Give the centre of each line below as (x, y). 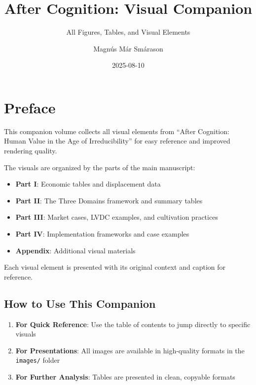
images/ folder (38, 360)
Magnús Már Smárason (128, 48)
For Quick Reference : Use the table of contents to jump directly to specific (133, 324)
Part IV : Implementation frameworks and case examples (102, 234)
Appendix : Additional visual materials (75, 250)
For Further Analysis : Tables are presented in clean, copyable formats (125, 377)
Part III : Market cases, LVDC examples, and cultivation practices (117, 217)
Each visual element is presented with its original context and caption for (115, 267)
